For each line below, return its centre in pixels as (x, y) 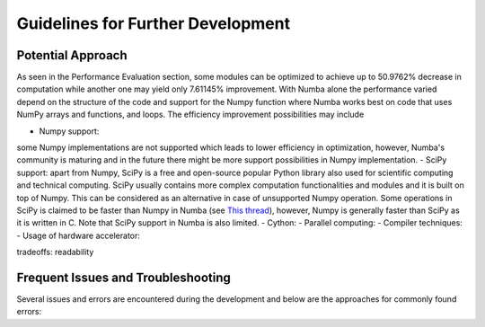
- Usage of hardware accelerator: (79, 235)
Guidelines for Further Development (154, 23)
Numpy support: (69, 131)
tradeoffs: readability (55, 252)
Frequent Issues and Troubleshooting (123, 277)
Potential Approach (72, 55)
